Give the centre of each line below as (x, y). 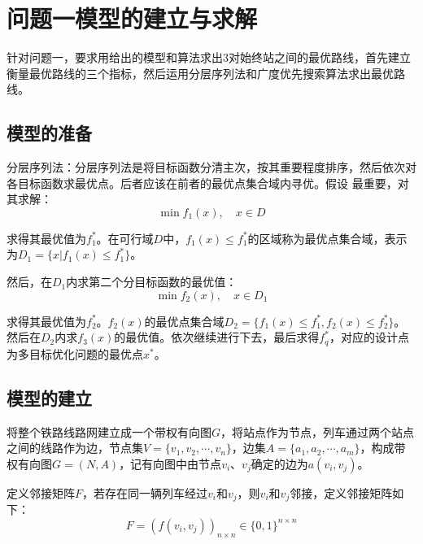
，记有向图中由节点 (170, 463)
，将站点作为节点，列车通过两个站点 (318, 431)
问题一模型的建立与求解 (132, 18)
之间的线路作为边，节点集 (75, 448)
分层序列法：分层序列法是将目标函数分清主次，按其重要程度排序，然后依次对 (211, 167)
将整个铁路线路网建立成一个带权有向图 (109, 431)
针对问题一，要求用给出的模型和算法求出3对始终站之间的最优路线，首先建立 (209, 57)
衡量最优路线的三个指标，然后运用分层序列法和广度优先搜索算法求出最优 (200, 73)
